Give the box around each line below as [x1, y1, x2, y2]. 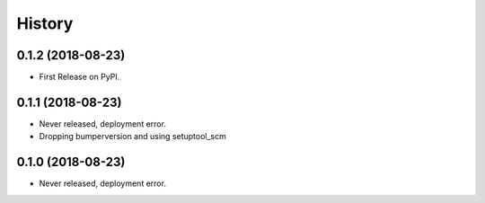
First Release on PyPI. [39, 72, 120, 83]
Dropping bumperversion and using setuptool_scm [39, 131, 226, 142]
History [16, 13, 74, 33]
